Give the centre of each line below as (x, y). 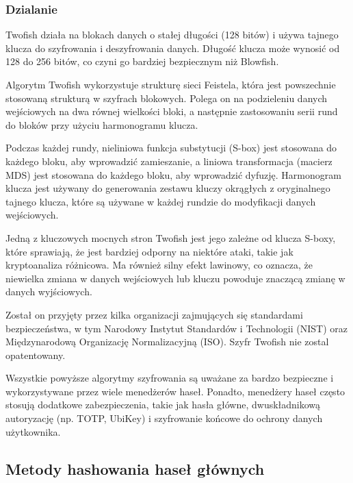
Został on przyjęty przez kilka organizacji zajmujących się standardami (154, 314)
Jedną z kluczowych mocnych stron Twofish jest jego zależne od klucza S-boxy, (171, 237)
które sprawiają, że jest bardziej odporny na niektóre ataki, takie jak (149, 251)
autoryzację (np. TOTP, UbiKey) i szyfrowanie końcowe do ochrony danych (164, 418)
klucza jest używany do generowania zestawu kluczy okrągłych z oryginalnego (168, 188)
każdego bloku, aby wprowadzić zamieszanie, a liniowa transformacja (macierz (169, 161)
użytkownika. (33, 431)
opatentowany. (36, 355)
